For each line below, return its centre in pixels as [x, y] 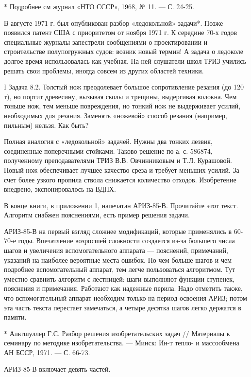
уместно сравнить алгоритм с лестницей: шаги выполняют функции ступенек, [119, 278]
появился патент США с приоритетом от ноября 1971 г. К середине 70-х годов [121, 32]
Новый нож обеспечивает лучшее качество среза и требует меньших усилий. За [122, 170]
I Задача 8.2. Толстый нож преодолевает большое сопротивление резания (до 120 [124, 87]
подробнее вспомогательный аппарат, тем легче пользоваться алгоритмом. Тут [120, 269]
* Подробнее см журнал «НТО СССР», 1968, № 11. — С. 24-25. [99, 6]
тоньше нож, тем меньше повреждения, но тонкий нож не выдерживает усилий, [122, 106]
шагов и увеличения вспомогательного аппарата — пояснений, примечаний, [116, 250]
